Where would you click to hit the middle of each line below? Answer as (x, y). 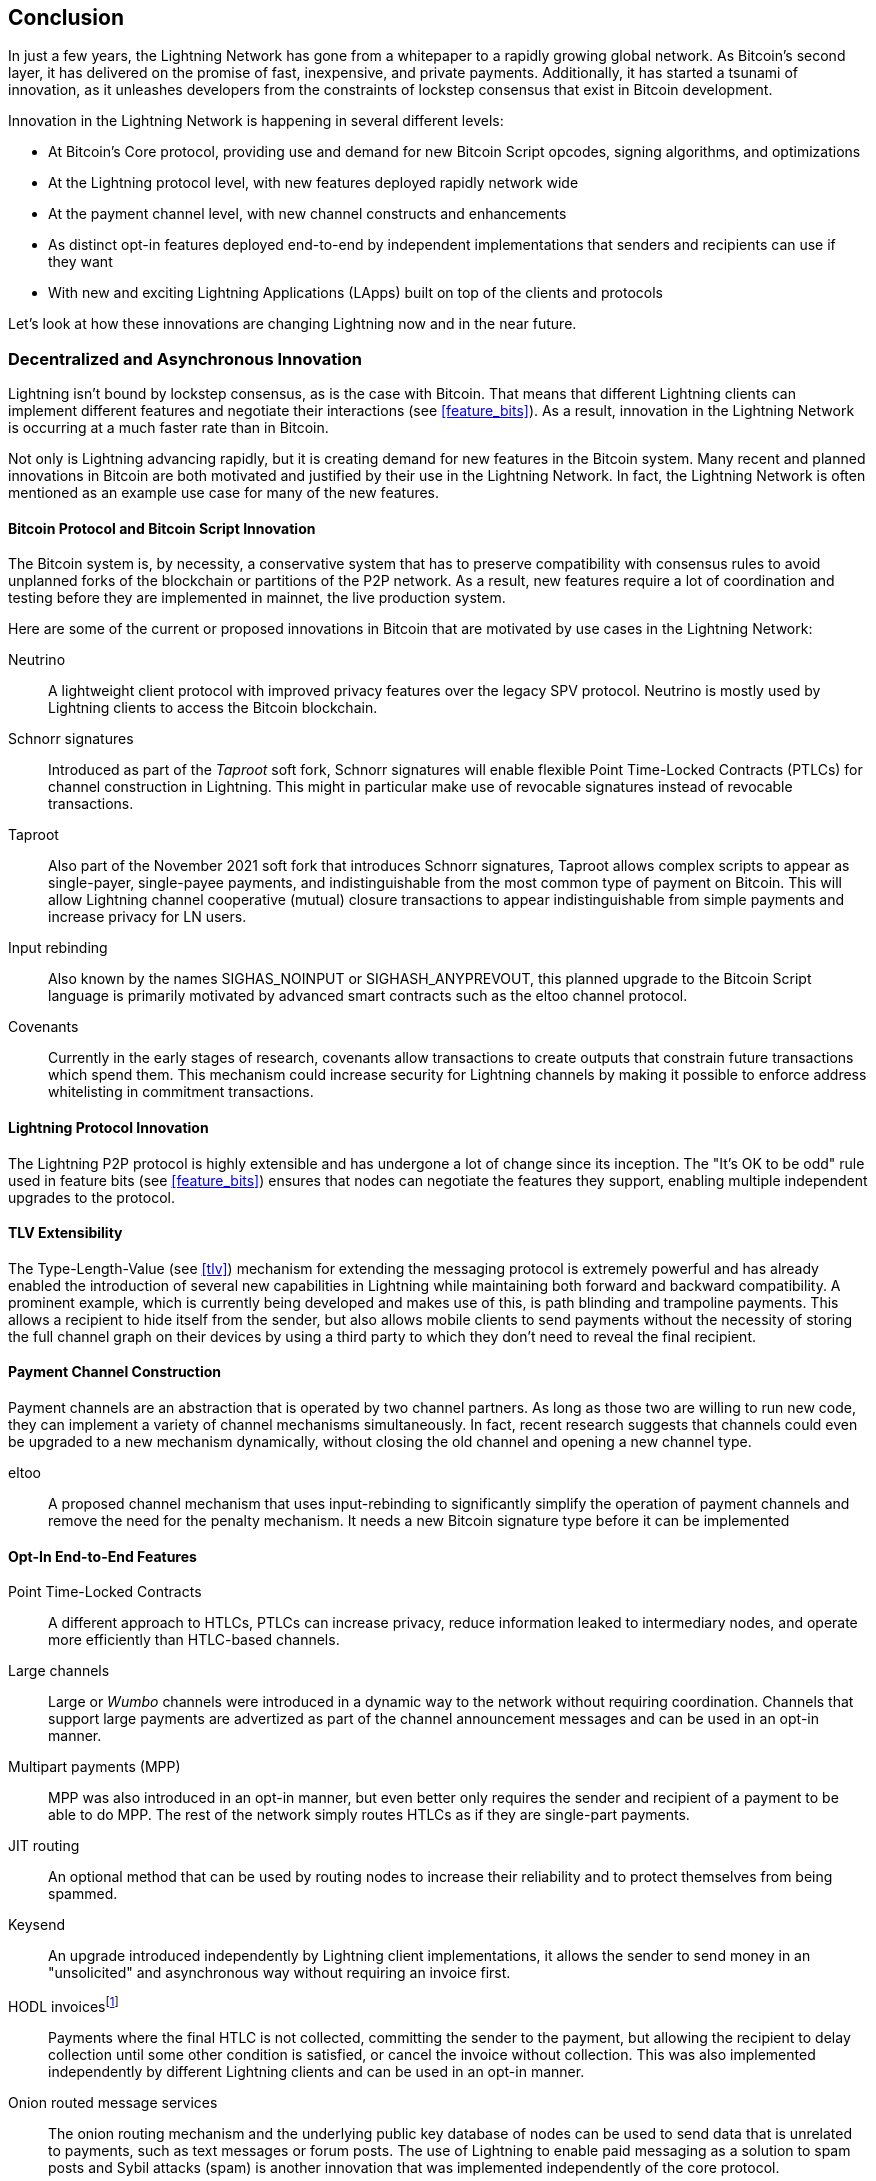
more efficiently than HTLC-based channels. (194, 1640)
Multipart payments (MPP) (94, 1767)
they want (80, 262)
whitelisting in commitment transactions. (181, 1092)
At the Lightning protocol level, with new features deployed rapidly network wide (313, 183)
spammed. (83, 1894)
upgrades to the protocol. (92, 1197)
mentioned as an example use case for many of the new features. (224, 493)
